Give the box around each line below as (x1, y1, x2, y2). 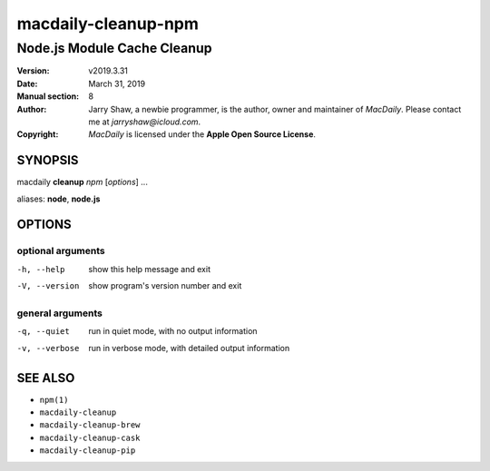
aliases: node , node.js (16, 193, 101, 204)
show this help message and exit (88, 263, 211, 274)
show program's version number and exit (88, 280, 242, 291)
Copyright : (16, 129, 59, 140)
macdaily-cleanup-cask (39, 432, 141, 443)
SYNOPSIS (16, 152, 79, 168)
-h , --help (16, 264, 65, 274)
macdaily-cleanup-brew (39, 420, 141, 430)
